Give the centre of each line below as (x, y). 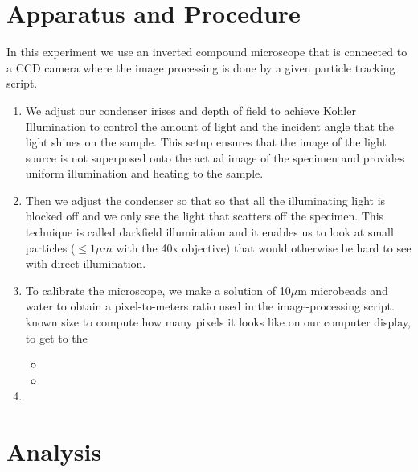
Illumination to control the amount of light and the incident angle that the (209, 126)
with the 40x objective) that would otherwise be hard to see (264, 247)
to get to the (56, 337)
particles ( (50, 247)
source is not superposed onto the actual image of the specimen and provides (215, 157)
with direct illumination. (86, 263)
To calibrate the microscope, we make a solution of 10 (158, 290)
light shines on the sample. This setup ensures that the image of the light (206, 142)
